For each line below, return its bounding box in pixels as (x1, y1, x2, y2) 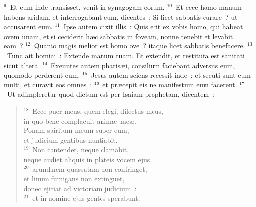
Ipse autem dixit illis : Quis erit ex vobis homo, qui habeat (63, 21, 243, 32)
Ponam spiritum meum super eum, (23, 125, 129, 135)
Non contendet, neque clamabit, (32, 144, 129, 155)
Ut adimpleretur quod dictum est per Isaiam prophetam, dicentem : (7, 89, 214, 99)
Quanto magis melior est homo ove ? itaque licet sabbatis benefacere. (34, 41, 245, 51)
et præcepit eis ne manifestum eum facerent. (102, 79, 237, 89)
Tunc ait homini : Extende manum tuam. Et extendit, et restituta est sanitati (7, 50, 245, 60)
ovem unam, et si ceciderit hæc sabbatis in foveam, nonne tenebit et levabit (4, 31, 233, 41)
